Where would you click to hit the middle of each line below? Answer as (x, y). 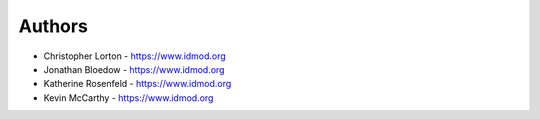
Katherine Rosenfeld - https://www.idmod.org (137, 84)
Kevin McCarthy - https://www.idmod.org (128, 97)
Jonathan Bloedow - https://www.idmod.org (134, 69)
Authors (53, 26)
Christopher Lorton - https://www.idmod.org (135, 56)
